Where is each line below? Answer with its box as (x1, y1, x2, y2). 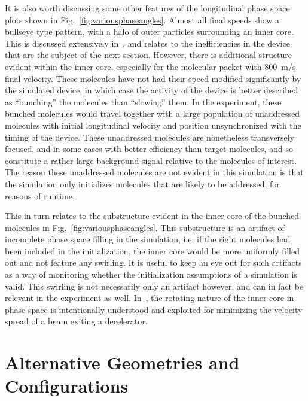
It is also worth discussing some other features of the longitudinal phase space (5, 2, 290, 14)
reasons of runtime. (5, 189, 75, 202)
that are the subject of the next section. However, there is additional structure (5, 48, 292, 61)
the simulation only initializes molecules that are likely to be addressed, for (5, 177, 280, 190)
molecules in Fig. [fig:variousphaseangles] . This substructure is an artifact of (5, 221, 285, 233)
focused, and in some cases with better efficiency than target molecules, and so (5, 142, 293, 155)
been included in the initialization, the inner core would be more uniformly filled (5, 244, 300, 257)
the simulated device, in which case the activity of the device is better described (5, 84, 298, 96)
